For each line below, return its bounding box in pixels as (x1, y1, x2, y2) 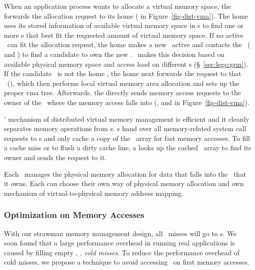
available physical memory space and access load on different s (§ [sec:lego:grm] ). (4, 58, 248, 69)
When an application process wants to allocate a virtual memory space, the (4, 1, 231, 11)
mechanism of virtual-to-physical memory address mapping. (4, 188, 184, 198)
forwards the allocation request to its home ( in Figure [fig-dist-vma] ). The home (4, 10, 248, 21)
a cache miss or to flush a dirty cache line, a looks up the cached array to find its (4, 142, 252, 153)
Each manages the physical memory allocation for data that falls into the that (4, 168, 246, 179)
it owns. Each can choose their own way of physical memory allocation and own (4, 178, 244, 189)
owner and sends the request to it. (4, 152, 107, 162)
